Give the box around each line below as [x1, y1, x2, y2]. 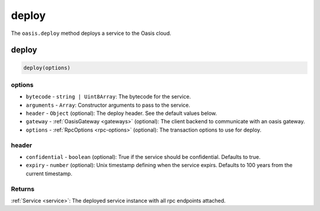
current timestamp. [25, 170, 72, 177]
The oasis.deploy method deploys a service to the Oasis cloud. [11, 30, 171, 37]
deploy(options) [23, 64, 71, 71]
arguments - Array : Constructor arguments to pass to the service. [25, 101, 191, 108]
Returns [11, 184, 35, 193]
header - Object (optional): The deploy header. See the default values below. [25, 110, 217, 117]
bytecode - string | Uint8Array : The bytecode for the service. [25, 93, 191, 100]
